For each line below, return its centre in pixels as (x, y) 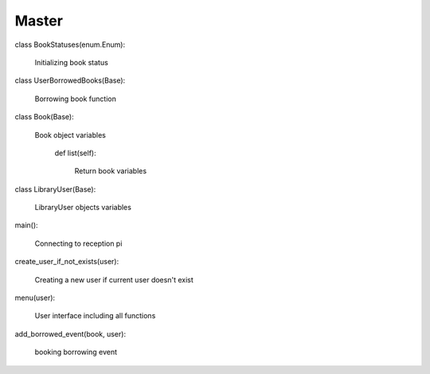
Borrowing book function (76, 99)
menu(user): (35, 298)
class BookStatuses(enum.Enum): (70, 45)
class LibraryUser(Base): (55, 189)
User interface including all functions (95, 316)
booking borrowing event (76, 352)
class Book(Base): (45, 117)
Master (39, 21)
